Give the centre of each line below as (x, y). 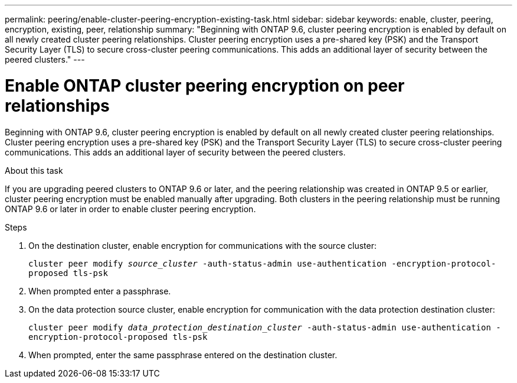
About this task (34, 170)
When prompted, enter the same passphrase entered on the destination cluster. (183, 355)
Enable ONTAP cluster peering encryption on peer (205, 85)
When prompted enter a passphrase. (100, 291)
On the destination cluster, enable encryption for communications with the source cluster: (202, 245)
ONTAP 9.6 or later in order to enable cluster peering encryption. (130, 209)
